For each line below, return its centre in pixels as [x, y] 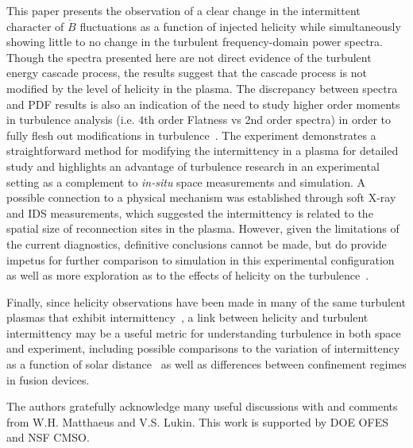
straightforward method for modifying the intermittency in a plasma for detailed [203, 151]
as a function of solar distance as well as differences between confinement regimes [206, 364]
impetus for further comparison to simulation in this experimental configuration [201, 259]
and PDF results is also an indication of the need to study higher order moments [203, 104]
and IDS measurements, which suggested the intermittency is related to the [190, 212]
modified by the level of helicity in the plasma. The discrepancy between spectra [202, 88]
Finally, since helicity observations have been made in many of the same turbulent [206, 301]
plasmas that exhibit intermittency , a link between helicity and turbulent [187, 317]
